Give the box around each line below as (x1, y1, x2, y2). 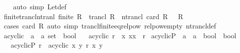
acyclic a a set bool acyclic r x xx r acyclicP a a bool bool (3, 30, 237, 40)
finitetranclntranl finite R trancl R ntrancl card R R (3, 11, 183, 21)
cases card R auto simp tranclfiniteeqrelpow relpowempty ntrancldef (3, 21, 216, 31)
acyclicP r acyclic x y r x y (10, 40, 103, 50)
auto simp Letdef (13, 1, 67, 11)
